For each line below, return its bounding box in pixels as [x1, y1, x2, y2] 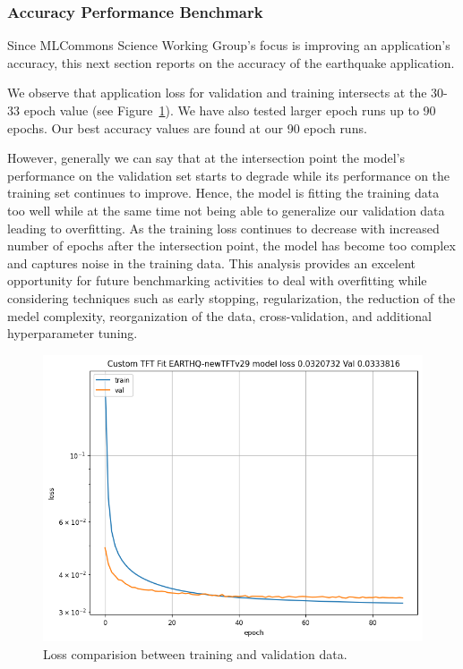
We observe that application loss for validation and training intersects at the [7, 83, 427, 102]
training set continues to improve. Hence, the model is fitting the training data [7, 183, 440, 202]
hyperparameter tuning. [7, 324, 138, 343]
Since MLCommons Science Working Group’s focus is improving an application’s [7, 36, 450, 55]
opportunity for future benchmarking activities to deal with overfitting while [7, 271, 427, 290]
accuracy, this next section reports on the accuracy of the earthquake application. [7, 53, 455, 72]
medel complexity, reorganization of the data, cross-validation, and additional [7, 306, 432, 325]
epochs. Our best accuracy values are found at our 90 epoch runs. [7, 118, 367, 137]
